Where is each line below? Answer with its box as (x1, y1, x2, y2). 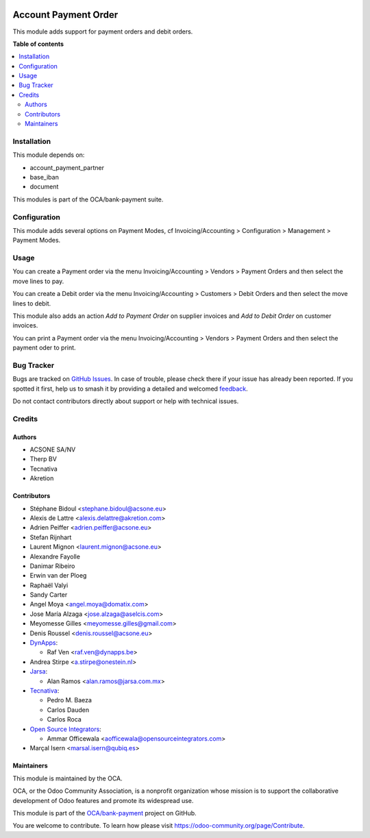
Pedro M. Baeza (47, 696, 92, 704)
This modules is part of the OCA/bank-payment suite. (12, 195, 164, 204)
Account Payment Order (12, 9, 119, 21)
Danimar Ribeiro (29, 562, 75, 570)
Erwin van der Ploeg (29, 571, 87, 580)
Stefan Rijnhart (29, 533, 72, 541)
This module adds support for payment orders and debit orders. (12, 27, 193, 36)
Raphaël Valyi (29, 581, 69, 589)
